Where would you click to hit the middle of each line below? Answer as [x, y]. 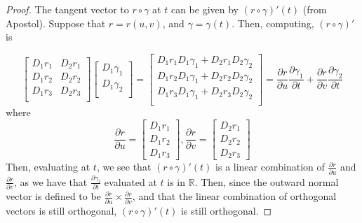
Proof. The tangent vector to [67, 9]
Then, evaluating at [48, 167]
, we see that [124, 167]
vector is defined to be [53, 196]
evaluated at [130, 181]
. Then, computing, [273, 23]
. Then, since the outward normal [267, 181]
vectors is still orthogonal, [61, 210]
